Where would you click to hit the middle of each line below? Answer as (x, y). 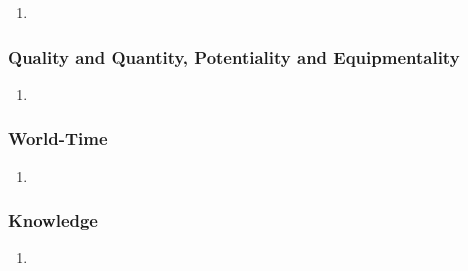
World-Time (58, 138)
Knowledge (53, 220)
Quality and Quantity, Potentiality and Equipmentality (234, 56)
